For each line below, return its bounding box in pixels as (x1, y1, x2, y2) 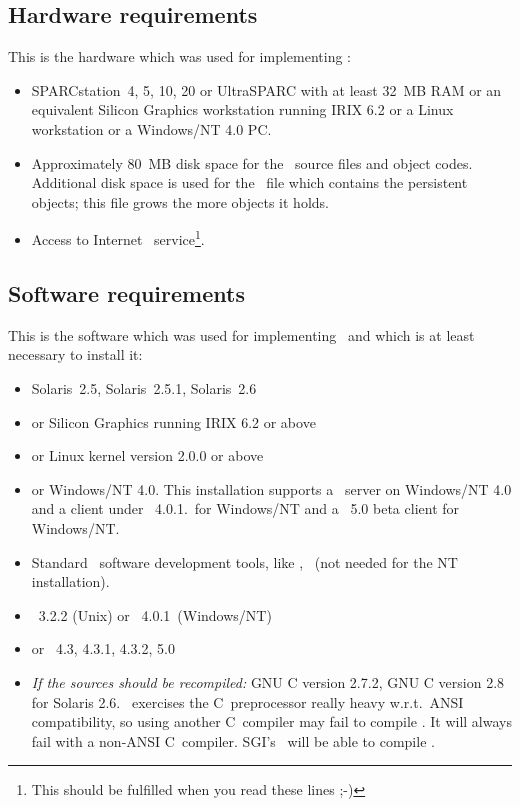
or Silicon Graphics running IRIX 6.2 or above (31, 411, 316, 432)
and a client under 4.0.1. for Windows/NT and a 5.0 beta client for (31, 498, 460, 519)
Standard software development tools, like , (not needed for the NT (31, 551, 458, 572)
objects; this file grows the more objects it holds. (31, 191, 329, 212)
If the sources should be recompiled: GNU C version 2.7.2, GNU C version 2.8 (31, 671, 505, 692)
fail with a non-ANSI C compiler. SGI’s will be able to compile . (31, 730, 435, 751)
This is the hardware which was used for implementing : (8, 46, 352, 67)
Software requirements (8, 278, 245, 308)
